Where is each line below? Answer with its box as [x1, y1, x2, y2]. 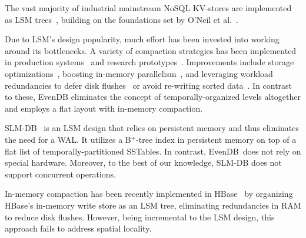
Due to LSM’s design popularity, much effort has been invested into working [5, 33, 280, 45]
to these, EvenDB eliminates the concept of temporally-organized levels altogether [5, 90, 301, 103]
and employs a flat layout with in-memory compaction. [5, 102, 203, 114]
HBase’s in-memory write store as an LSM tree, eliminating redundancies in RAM [5, 199, 301, 211]
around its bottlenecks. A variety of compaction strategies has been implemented [5, 44, 297, 56]
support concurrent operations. [5, 167, 116, 180]
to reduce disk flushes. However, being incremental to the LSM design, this [5, 210, 275, 223]
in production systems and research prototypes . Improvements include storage [5, 56, 294, 68]
